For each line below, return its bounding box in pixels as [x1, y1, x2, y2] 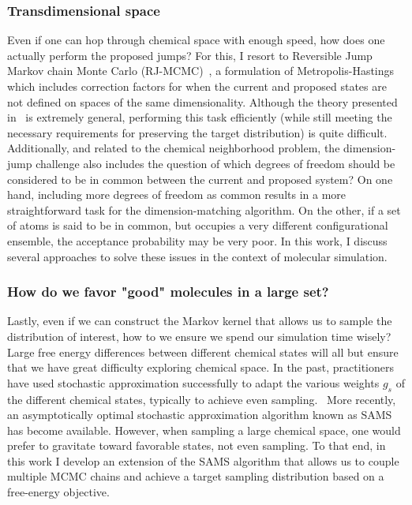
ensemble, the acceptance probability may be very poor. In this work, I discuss [7, 232, 388, 249]
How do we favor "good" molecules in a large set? [7, 282, 329, 301]
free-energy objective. [7, 484, 110, 500]
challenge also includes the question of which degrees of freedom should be [36, 155, 395, 171]
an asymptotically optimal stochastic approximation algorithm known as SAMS [7, 406, 392, 423]
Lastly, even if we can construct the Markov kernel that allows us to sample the [7, 312, 392, 329]
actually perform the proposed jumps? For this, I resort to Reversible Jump [7, 47, 373, 63]
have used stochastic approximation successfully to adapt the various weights [7, 374, 380, 391]
